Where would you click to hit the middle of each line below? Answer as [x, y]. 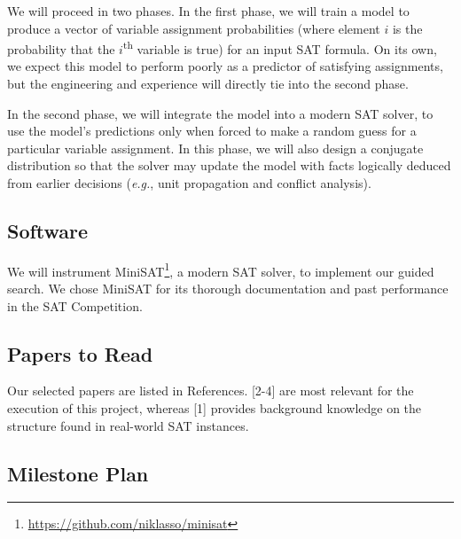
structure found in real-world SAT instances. [128, 425]
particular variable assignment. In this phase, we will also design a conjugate [215, 148]
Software [48, 230]
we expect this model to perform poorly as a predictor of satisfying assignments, [225, 66]
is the [407, 28]
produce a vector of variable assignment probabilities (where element [194, 28]
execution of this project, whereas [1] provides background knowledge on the [215, 408]
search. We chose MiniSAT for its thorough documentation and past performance [228, 289]
